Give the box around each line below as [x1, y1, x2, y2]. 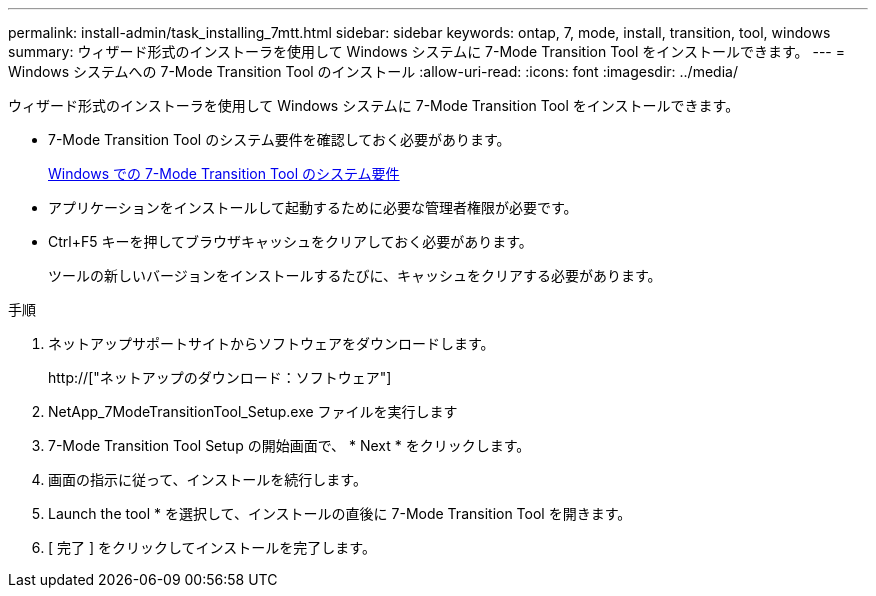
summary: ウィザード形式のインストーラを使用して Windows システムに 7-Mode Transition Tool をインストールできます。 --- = [8, 43, 846, 60]
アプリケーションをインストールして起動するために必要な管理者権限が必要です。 [48, 199, 578, 216]
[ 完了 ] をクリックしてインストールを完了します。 [48, 539, 376, 556]
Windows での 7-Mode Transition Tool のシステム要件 [48, 165, 400, 182]
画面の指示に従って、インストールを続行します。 [48, 471, 367, 488]
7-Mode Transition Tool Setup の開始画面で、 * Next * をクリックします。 [48, 437, 531, 454]
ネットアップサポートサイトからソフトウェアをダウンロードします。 [48, 335, 495, 352]
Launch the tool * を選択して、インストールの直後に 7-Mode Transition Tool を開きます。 [48, 505, 632, 522]
